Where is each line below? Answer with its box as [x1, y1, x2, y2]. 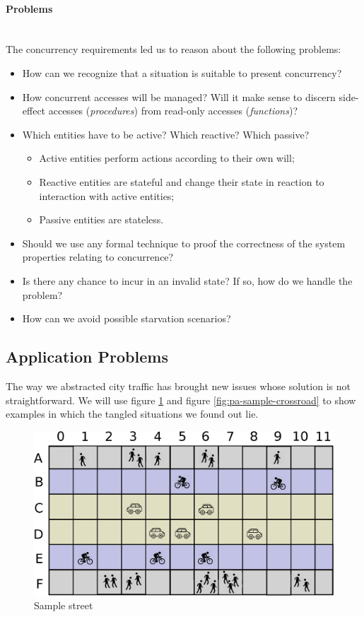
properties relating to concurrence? [22, 249, 174, 264]
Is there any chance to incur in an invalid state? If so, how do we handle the [22, 273, 353, 288]
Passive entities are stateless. [39, 212, 164, 227]
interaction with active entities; [39, 188, 175, 203]
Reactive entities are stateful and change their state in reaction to [39, 174, 324, 189]
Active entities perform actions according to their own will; [39, 151, 295, 165]
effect [22, 103, 46, 118]
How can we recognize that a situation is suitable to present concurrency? [22, 65, 342, 80]
